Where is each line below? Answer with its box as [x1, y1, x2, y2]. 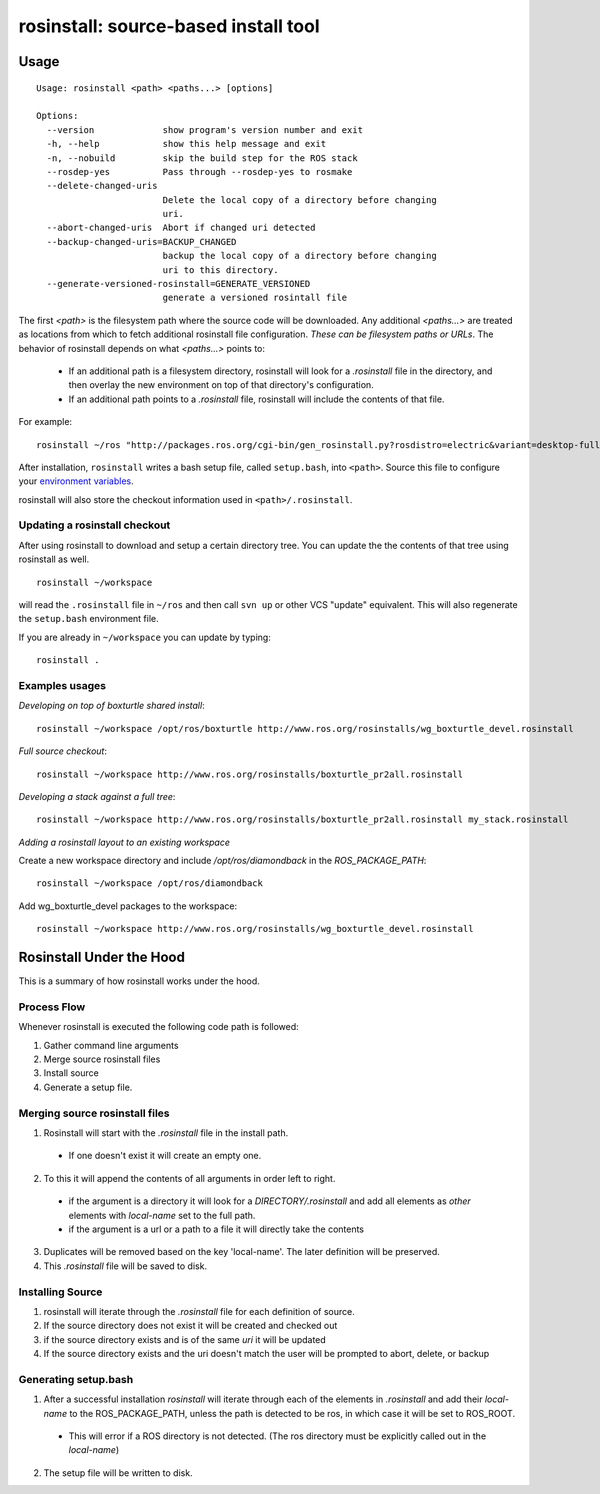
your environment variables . [18, 475, 134, 487]
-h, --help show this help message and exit [46, 138, 327, 150]
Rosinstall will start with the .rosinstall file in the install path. [43, 1127, 289, 1139]
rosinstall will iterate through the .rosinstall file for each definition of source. [43, 1305, 355, 1317]
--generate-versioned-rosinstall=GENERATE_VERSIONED [46, 278, 311, 290]
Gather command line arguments [43, 1039, 179, 1051]
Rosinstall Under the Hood [18, 949, 185, 966]
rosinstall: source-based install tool [18, 15, 320, 37]
